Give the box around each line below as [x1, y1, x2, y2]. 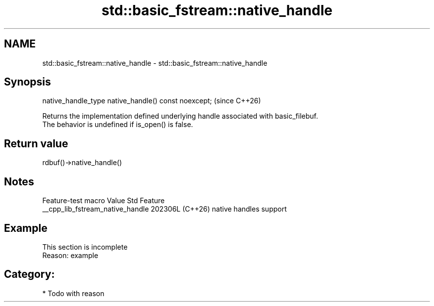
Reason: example [42, 251, 99, 260]
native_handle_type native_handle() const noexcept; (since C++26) [42, 96, 261, 105]
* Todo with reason [42, 289, 105, 298]
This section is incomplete [42, 242, 128, 251]
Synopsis [4, 76, 51, 88]
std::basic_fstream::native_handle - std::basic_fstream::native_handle [42, 58, 268, 67]
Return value [4, 137, 68, 150]
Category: [4, 268, 55, 281]
